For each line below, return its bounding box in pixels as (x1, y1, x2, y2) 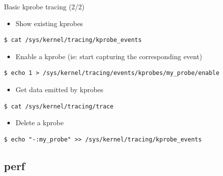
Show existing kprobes (15, 18, 83, 28)
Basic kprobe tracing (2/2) (4, 1, 85, 11)
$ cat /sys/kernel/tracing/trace (4, 103, 113, 110)
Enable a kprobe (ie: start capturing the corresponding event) (15, 51, 202, 61)
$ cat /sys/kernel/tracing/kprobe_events (4, 36, 142, 44)
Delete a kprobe (15, 117, 64, 128)
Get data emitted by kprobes (15, 84, 104, 94)
